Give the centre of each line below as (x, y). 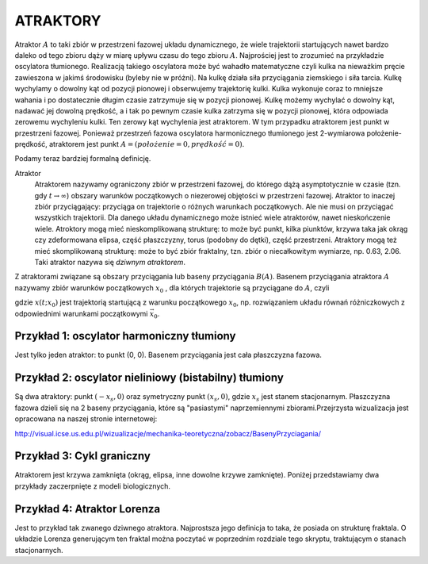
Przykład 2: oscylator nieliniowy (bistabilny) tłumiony (149, 378)
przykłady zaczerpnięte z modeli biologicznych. (92, 486)
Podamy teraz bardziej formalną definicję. (83, 159)
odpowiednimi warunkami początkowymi (81, 313)
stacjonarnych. (39, 550)
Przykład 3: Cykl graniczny (82, 456)
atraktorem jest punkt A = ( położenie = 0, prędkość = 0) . (147, 144)
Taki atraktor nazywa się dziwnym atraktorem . (110, 262)
